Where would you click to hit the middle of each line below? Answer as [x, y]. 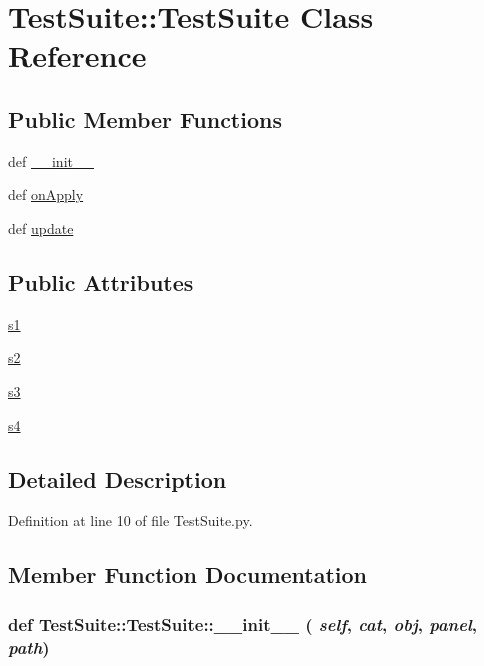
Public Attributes [101, 281]
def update [41, 227]
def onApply [46, 194]
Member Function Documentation [188, 574]
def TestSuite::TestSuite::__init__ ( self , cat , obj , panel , [242, 623]
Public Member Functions [145, 118]
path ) [29, 646]
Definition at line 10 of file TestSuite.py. [130, 520]
